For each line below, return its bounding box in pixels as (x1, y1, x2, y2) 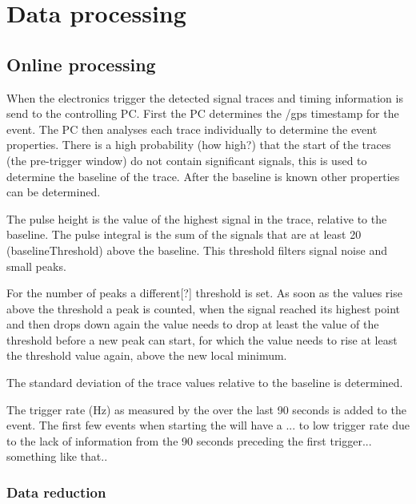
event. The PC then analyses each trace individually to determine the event (6, 120, 378, 137)
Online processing (6, 51, 156, 76)
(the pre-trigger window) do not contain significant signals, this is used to (6, 151, 367, 168)
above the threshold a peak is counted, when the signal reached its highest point (6, 300, 401, 317)
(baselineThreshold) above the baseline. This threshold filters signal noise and (6, 241, 387, 258)
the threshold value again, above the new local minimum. (6, 347, 287, 364)
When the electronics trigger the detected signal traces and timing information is (6, 89, 403, 106)
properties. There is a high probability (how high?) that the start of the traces (6, 136, 391, 153)
